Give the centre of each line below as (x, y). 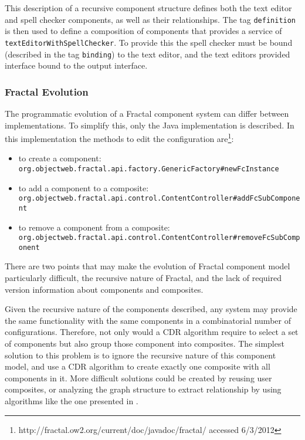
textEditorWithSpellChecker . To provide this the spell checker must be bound (149, 42)
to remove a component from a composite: (94, 227)
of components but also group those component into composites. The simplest (145, 343)
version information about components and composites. (104, 289)
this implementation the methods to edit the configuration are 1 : (119, 138)
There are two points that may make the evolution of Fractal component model (148, 266)
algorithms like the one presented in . (72, 401)
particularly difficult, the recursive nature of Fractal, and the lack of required (143, 278)
